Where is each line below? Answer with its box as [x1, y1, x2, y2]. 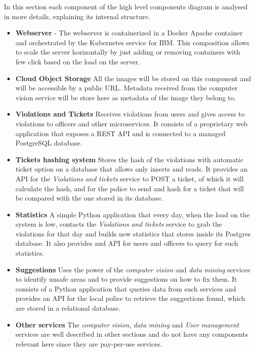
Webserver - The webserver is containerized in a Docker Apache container [15, 28, 243, 38]
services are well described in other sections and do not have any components [15, 329, 248, 339]
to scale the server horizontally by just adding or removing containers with [15, 47, 240, 57]
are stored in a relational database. [15, 303, 121, 313]
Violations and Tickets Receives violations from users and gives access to [15, 109, 245, 119]
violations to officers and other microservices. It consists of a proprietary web [15, 118, 248, 128]
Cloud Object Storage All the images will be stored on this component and [15, 73, 252, 83]
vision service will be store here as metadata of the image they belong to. [15, 92, 236, 102]
